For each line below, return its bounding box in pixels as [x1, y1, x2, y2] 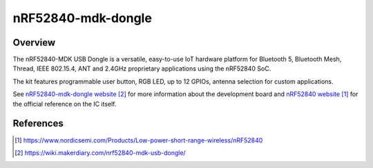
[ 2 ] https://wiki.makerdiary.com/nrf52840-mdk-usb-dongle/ [15, 149, 186, 157]
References [12, 118, 64, 129]
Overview [12, 37, 56, 48]
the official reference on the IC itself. [12, 100, 117, 108]
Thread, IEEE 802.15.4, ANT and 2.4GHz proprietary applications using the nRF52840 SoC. [12, 64, 271, 73]
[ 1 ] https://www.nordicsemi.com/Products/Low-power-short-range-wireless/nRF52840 [15, 136, 263, 144]
